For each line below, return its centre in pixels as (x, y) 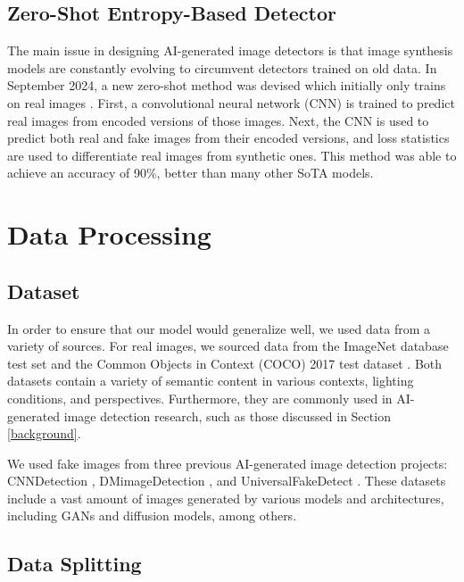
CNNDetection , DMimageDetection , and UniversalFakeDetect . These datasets (227, 481)
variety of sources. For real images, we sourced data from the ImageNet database (228, 346)
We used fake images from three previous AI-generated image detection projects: (228, 463)
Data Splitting (75, 564)
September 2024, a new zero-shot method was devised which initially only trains (227, 85)
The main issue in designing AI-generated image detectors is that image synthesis (230, 50)
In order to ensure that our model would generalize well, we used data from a (219, 328)
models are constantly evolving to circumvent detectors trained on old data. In (222, 67)
